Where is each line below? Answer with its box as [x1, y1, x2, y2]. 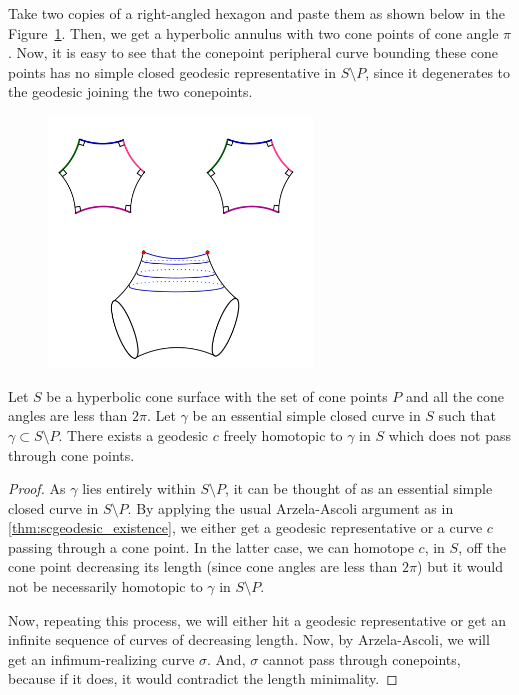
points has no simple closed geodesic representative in [8, 61, 336, 82]
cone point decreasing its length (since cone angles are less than [8, 556, 398, 577]
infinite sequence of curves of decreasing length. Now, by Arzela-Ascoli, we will [8, 629, 490, 650]
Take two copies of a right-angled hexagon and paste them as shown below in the [8, 3, 505, 23]
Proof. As [8, 478, 66, 499]
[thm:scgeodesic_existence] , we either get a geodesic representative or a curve [8, 517, 483, 538]
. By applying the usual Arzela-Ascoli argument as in [127, 497, 454, 518]
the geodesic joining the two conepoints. [8, 81, 253, 102]
